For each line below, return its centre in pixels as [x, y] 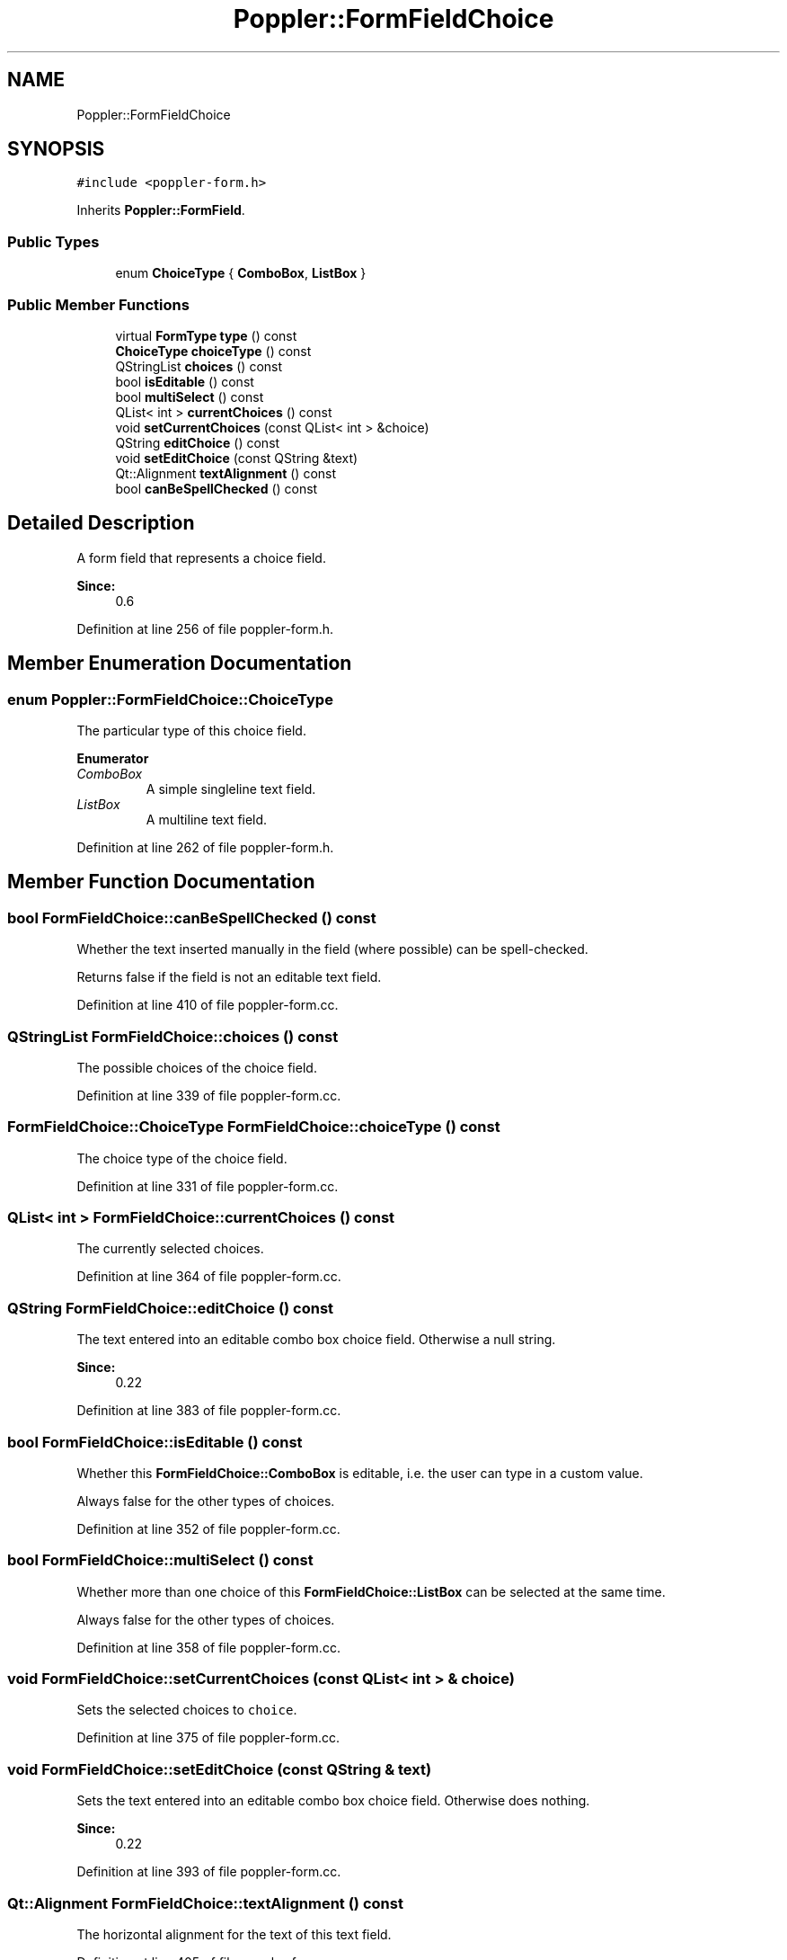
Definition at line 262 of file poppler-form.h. [205, 847]
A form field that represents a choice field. [201, 557]
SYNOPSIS [56, 149]
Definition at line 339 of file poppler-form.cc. [209, 1095]
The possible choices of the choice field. [197, 1067]
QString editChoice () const [198, 442]
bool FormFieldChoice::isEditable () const [155, 1442]
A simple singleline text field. [231, 789]
